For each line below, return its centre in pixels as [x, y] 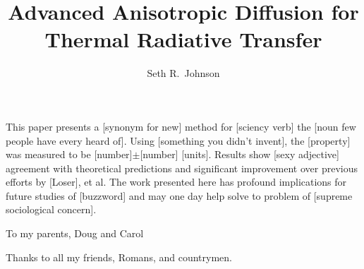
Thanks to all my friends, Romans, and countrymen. [119, 257]
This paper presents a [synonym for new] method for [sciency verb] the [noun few [181, 126]
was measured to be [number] [69, 154]
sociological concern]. [51, 209]
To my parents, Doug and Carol [75, 233]
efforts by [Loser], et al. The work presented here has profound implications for [176, 182]
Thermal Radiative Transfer [183, 39]
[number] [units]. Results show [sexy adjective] [239, 154]
